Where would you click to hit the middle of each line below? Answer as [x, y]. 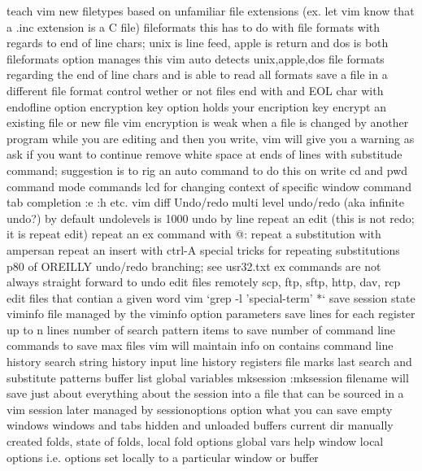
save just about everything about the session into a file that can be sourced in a [205, 393]
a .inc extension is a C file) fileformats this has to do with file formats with [194, 26]
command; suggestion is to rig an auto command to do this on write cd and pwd [207, 170]
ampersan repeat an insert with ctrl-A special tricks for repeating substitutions [203, 249]
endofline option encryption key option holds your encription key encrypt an [196, 106]
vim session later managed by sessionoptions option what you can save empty [200, 409]
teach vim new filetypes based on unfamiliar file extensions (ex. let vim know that [211, 11]
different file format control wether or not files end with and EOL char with [195, 90]
